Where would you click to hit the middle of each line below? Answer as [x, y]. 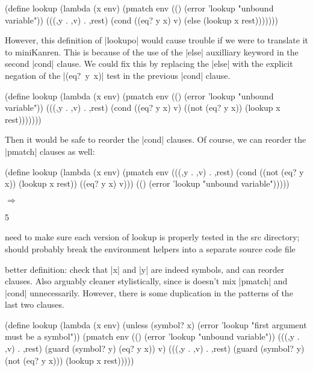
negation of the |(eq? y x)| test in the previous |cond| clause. [118, 75]
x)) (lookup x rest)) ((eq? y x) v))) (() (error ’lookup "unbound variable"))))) [147, 183]
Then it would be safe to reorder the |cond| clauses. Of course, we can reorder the [156, 139]
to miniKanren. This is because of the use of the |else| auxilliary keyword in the [152, 51]
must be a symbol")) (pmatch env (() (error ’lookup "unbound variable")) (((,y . [152, 336]
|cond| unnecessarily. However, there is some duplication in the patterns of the [149, 292]
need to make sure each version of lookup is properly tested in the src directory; [152, 237]
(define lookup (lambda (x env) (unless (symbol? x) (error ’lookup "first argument [156, 324]
